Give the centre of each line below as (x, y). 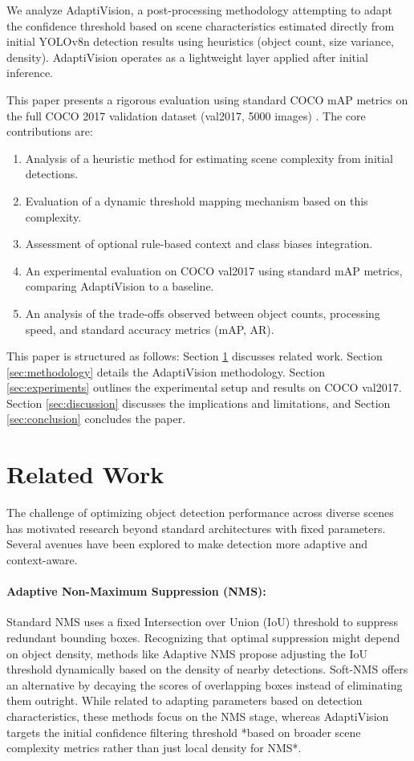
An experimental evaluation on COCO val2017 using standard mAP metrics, (214, 270)
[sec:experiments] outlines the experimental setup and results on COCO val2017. (204, 387)
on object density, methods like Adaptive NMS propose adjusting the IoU (187, 653)
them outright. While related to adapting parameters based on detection (185, 700)
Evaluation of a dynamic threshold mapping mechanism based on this (197, 200)
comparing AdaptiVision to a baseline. (120, 286)
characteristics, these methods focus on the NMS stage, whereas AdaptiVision (198, 716)
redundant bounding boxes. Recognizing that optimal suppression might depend (203, 637)
